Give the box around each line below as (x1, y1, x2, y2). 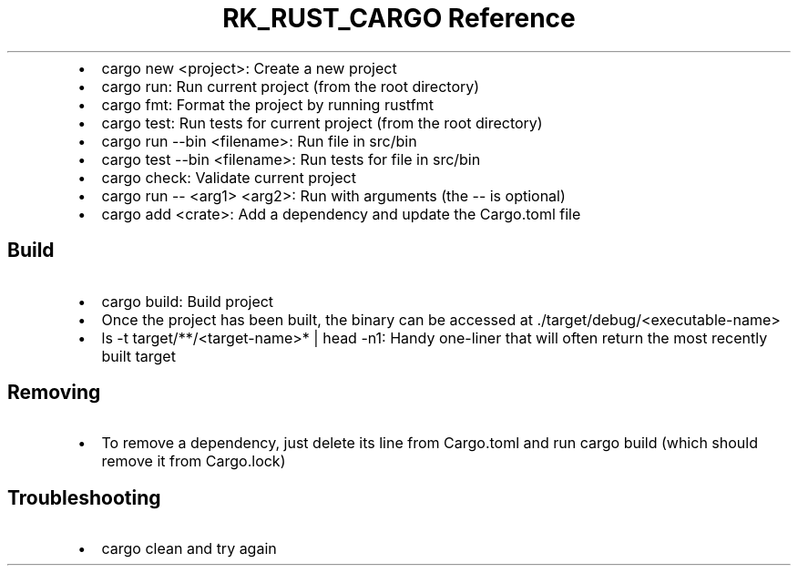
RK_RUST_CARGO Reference (222, 3, 576, 34)
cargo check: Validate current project (101, 168, 356, 187)
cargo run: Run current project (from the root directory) (101, 77, 480, 96)
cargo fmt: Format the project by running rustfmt (101, 95, 434, 114)
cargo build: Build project (101, 292, 274, 311)
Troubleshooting (7, 486, 161, 509)
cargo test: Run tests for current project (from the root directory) (101, 113, 543, 132)
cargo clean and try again (101, 539, 277, 558)
